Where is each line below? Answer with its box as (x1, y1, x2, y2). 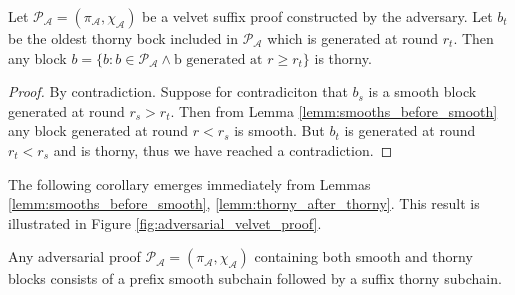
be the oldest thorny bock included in (8, 28, 238, 48)
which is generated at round (267, 28, 439, 48)
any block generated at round (8, 120, 189, 141)
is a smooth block (368, 81, 477, 102)
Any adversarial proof (8, 246, 141, 267)
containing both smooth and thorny (254, 246, 473, 267)
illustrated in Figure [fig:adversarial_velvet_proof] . (8, 212, 322, 233)
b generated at (173, 52, 263, 67)
